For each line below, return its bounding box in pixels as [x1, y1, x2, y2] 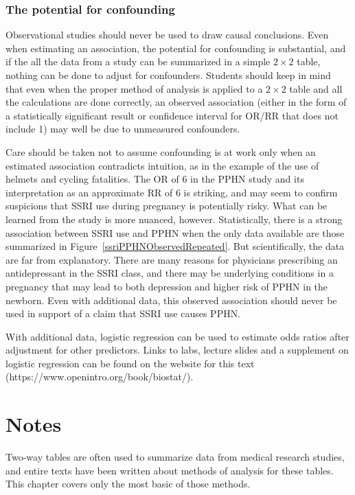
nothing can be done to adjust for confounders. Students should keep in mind [5, 68, 331, 82]
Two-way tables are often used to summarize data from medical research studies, [5, 450, 345, 464]
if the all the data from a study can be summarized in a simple [5, 54, 271, 69]
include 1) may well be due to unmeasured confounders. [5, 122, 240, 136]
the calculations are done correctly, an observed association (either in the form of [5, 95, 347, 109]
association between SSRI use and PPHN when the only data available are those [5, 225, 345, 240]
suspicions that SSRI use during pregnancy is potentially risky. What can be [5, 198, 328, 213]
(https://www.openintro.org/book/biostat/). [5, 369, 194, 384]
